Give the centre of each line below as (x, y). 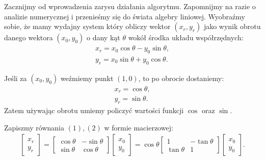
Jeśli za (16, 78)
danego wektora (29, 37)
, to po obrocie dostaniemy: (181, 78)
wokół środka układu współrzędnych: (186, 37)
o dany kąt (103, 37)
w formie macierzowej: (139, 127)
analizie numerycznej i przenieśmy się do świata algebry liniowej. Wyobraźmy (125, 16)
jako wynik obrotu (232, 26)
